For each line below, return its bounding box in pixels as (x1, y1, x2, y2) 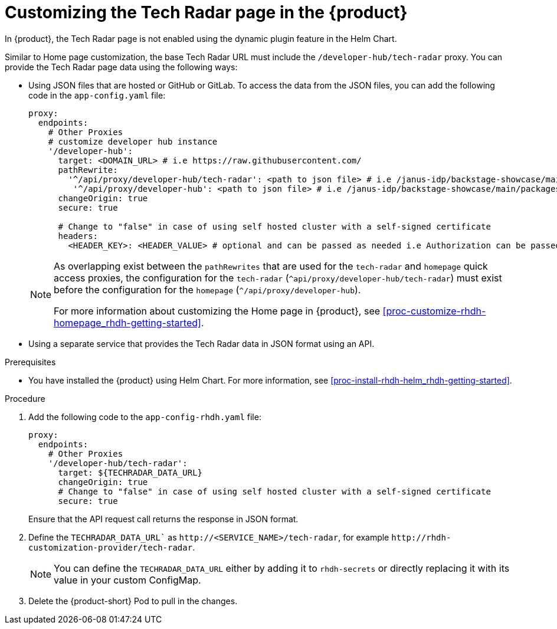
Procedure (5, 393, 45, 404)
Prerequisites (5, 356, 56, 367)
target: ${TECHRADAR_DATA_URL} (58, 467, 203, 477)
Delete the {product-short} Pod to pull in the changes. (28, 595, 238, 606)
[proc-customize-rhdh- (382, 304, 486, 317)
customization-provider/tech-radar (28, 542, 193, 552)
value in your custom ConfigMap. (54, 574, 201, 586)
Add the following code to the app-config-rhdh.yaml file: (28, 411, 261, 422)
